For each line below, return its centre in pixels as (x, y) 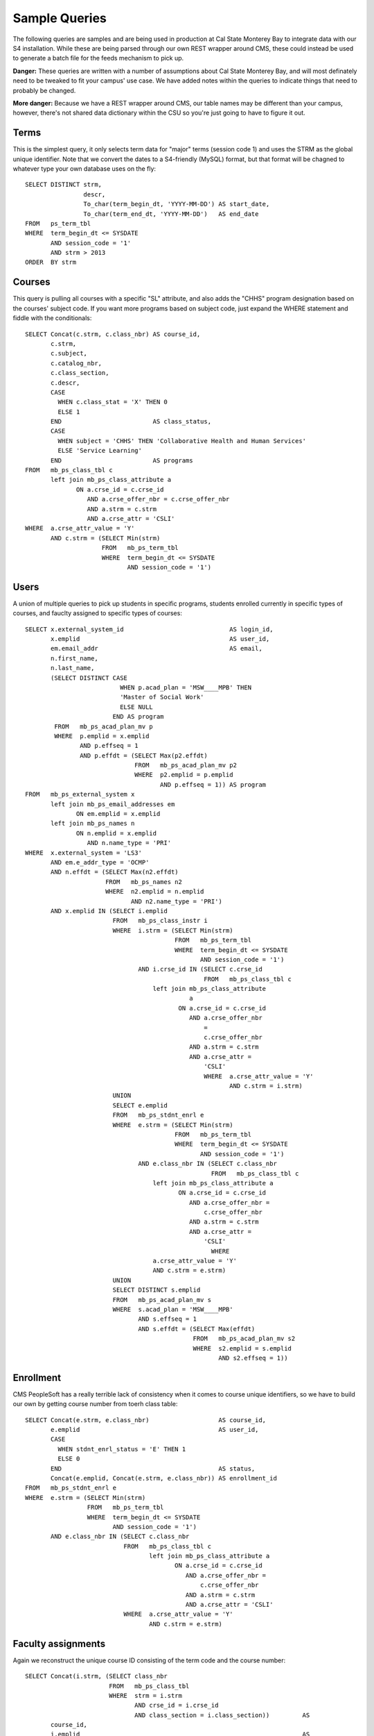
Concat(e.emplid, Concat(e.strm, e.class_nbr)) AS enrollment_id (164, 1478)
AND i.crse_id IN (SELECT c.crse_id (200, 969)
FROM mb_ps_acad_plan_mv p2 (185, 765)
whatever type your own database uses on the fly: (84, 168)
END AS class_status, (131, 422)
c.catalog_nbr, (77, 363)
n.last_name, (73, 668)
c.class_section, (80, 373)
